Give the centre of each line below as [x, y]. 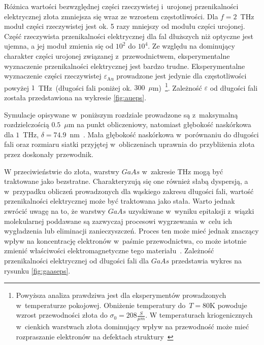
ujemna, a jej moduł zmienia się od [59, 46]
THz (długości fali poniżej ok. [85, 87]
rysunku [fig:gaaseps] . [37, 270]
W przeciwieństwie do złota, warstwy [62, 171]
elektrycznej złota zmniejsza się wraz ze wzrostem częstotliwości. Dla [111, 16]
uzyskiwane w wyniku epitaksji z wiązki [191, 210]
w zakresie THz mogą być [183, 171]
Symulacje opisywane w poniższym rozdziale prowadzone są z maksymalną [121, 114]
